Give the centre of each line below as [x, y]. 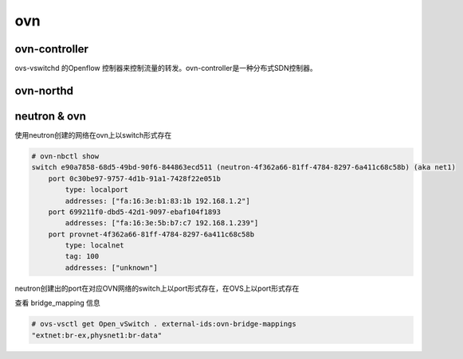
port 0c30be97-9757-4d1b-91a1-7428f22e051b [134, 178]
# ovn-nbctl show [65, 156]
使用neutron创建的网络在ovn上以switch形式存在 [93, 135]
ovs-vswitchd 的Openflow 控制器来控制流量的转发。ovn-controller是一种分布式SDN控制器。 [166, 68]
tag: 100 [82, 256]
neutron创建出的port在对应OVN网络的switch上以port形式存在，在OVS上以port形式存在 [157, 288]
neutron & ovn [51, 116]
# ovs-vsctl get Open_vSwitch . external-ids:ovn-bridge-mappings [164, 324]
